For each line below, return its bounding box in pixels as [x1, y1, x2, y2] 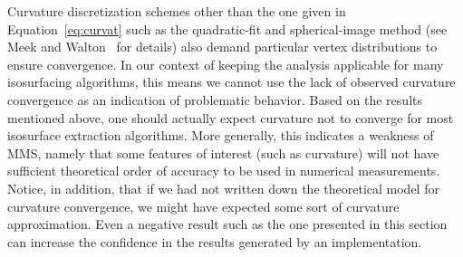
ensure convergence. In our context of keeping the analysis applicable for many [7, 54, 444, 73]
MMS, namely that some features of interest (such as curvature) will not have [7, 143, 439, 162]
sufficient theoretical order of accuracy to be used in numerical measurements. [7, 161, 440, 180]
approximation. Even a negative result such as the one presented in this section [7, 214, 448, 233]
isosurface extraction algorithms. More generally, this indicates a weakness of [7, 126, 434, 145]
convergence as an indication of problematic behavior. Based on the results [7, 90, 422, 109]
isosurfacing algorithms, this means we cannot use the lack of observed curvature [7, 72, 456, 91]
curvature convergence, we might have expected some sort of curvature [7, 196, 400, 215]
